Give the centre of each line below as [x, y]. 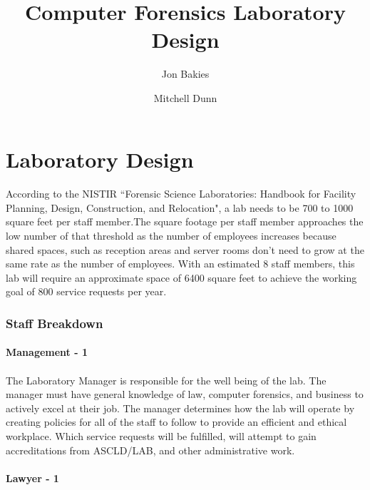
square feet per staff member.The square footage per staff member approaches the [185, 221]
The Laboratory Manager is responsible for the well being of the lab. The [166, 380]
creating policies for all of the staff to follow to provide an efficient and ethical [176, 422]
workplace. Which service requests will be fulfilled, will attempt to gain [161, 436]
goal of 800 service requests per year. [86, 291]
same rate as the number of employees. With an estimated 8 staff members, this [180, 264]
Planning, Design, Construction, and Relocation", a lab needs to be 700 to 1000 [180, 207]
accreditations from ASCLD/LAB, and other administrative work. [150, 450]
